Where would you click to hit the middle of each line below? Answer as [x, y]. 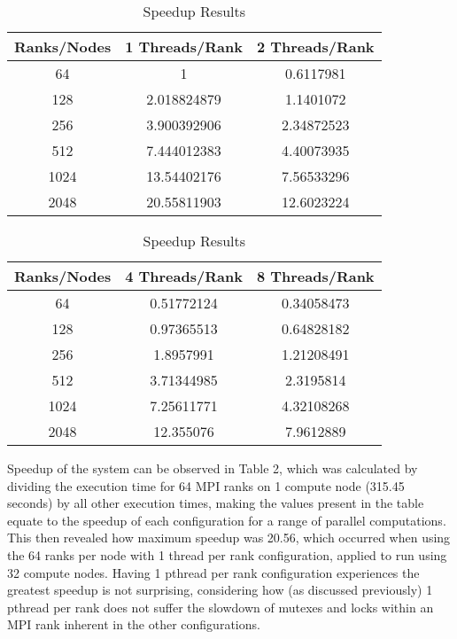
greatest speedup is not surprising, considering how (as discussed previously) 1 [220, 590]
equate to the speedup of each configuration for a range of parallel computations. [227, 520]
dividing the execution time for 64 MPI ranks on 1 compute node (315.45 [206, 485]
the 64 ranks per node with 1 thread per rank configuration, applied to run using [227, 554]
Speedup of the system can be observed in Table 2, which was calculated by [213, 468]
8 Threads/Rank [315, 276]
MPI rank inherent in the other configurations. [134, 624]
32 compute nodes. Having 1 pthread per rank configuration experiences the [213, 572]
